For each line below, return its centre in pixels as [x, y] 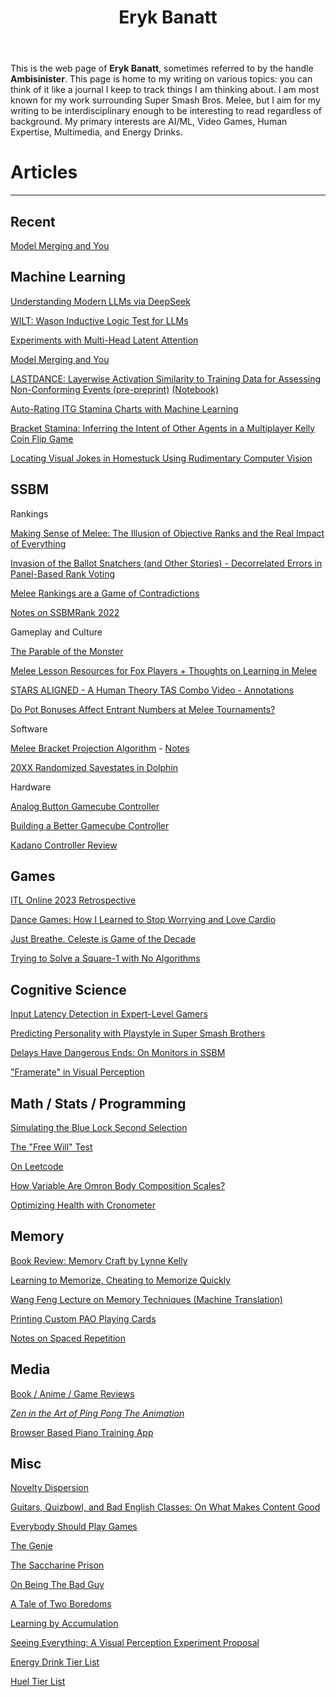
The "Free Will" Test [51, 1147]
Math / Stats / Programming [98, 1103]
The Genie [31, 1546]
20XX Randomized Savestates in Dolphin [94, 767]
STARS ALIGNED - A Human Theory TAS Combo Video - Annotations [152, 690]
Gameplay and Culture [56, 632]
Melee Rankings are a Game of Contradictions [105, 593]
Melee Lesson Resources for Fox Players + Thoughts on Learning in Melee [164, 670]
